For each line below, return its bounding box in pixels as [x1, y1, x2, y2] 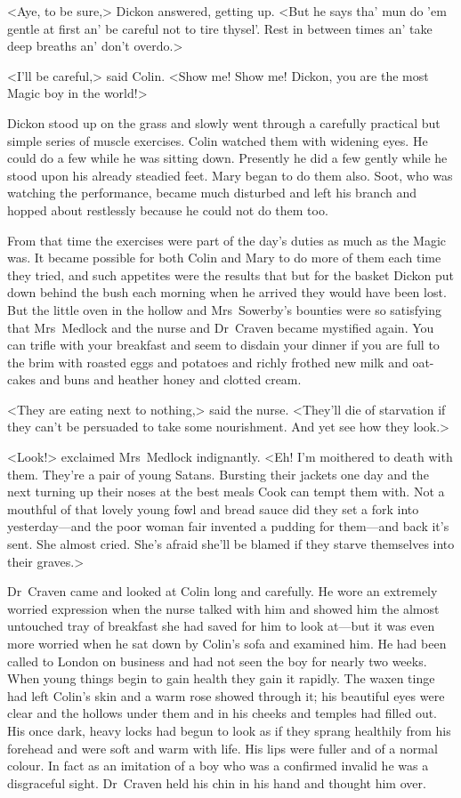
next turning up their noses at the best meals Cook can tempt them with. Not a [7, 482, 445, 501]
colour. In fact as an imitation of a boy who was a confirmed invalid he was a [7, 756, 429, 775]
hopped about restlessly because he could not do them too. [7, 200, 328, 219]
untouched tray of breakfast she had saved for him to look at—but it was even [7, 617, 435, 635]
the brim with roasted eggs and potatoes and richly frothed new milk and [7, 352, 408, 371]
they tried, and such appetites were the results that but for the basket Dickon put [7, 265, 455, 284]
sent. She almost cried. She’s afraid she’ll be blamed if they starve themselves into [7, 535, 455, 553]
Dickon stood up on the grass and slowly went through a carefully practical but [7, 113, 441, 132]
